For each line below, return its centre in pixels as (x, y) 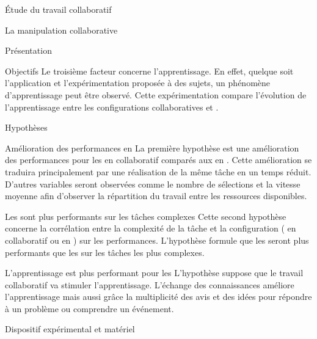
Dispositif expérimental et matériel (70, 329)
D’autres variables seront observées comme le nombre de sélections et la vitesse (153, 184)
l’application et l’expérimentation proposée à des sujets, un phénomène (138, 83)
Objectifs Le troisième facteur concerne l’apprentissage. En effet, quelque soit (149, 71)
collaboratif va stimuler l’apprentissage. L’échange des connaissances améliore (150, 284)
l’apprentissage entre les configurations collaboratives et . (112, 107)
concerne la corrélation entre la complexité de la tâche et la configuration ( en (151, 228)
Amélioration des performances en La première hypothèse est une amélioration (152, 148)
